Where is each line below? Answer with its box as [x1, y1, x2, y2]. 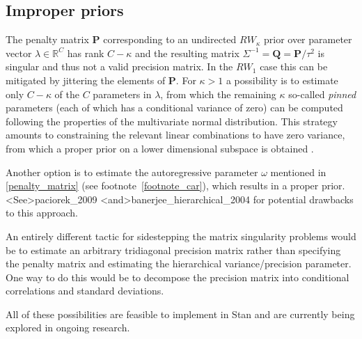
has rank [67, 45, 104, 60]
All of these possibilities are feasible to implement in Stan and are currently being [6, 306, 355, 321]
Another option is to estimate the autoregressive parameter [6, 164, 258, 179]
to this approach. [6, 205, 78, 220]
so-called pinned [288, 86, 356, 101]
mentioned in [270, 164, 326, 179]
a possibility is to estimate [226, 72, 338, 87]
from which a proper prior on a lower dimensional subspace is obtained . [6, 141, 314, 155]
